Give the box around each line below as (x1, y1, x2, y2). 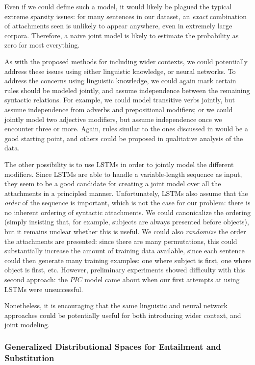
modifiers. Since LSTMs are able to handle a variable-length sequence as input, (4, 169, 242, 179)
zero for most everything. (4, 40, 80, 50)
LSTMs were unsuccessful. (4, 284, 83, 294)
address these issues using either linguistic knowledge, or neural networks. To (4, 66, 236, 76)
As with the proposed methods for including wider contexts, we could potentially (4, 56, 248, 66)
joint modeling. (4, 319, 50, 330)
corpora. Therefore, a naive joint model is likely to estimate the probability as (4, 30, 239, 40)
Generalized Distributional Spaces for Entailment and (4, 340, 221, 352)
